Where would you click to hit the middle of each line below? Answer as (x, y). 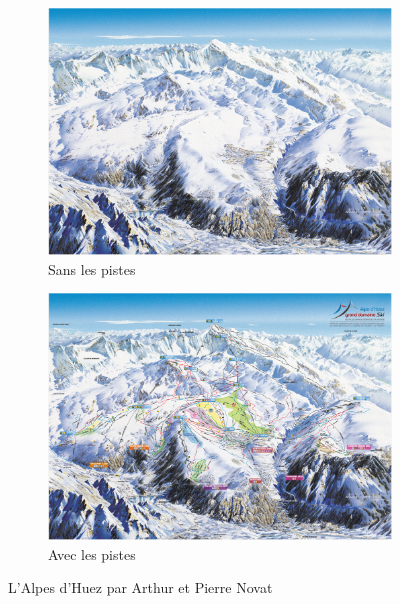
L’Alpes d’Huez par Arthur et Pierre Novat (140, 587)
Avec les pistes (92, 553)
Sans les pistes (92, 268)
